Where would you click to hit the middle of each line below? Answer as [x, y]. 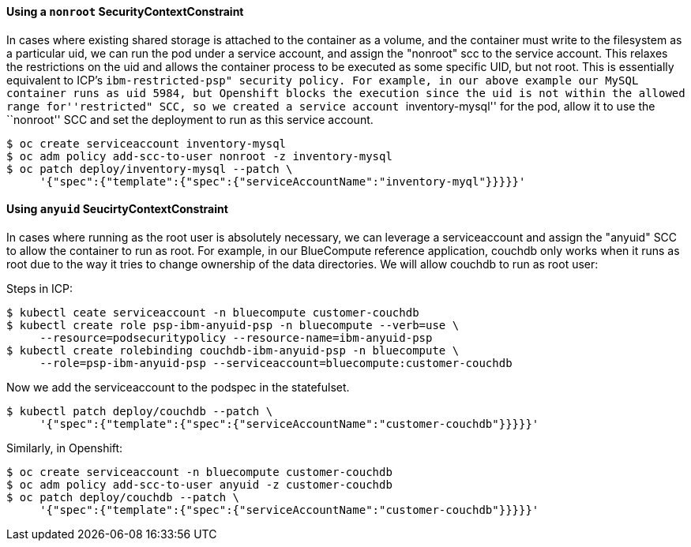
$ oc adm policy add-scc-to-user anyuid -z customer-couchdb [199, 484]
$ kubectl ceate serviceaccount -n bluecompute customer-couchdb [213, 312]
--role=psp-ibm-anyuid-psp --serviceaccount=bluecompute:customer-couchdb [276, 363]
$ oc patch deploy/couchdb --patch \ [123, 497]
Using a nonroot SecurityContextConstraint [125, 11]
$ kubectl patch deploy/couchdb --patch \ [140, 411]
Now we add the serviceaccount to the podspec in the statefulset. [178, 387]
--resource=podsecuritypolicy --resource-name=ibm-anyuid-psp [236, 337]
